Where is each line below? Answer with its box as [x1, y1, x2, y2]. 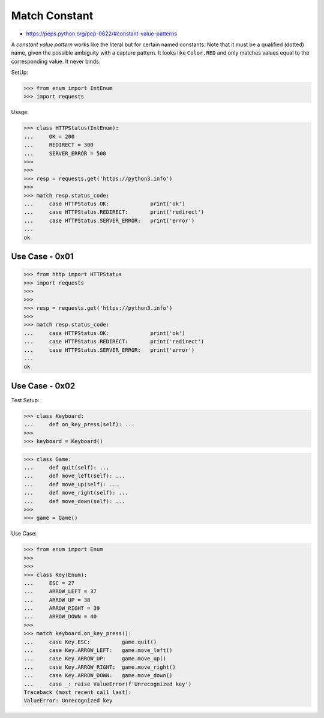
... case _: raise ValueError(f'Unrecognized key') [23, 680, 192, 687]
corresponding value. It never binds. [11, 58, 101, 65]
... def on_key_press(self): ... [23, 421, 135, 428]
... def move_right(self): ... [23, 489, 128, 496]
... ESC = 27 [23, 579, 75, 587]
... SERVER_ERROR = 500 [23, 150, 106, 157]
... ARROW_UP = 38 [23, 596, 91, 603]
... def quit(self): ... [23, 464, 110, 471]
